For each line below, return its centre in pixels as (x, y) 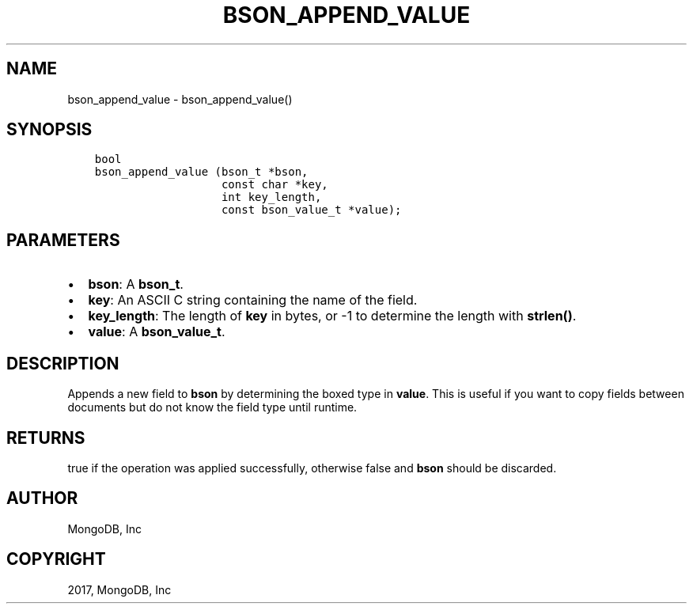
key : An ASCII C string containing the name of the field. (253, 300)
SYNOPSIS (49, 130)
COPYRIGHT (56, 559)
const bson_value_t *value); (311, 210)
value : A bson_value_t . (157, 332)
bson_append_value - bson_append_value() (180, 99)
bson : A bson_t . (136, 284)
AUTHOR (42, 498)
